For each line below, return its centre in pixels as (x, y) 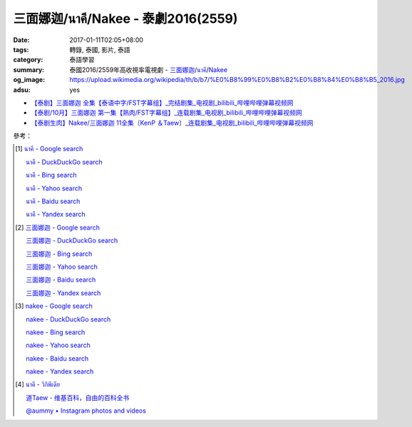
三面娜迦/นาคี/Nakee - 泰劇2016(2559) (125, 19)
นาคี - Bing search (52, 175)
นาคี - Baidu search (53, 201)
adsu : (22, 90)
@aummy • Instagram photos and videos (86, 411)
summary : (29, 70)
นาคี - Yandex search (56, 215)
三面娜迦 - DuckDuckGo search (72, 241)
